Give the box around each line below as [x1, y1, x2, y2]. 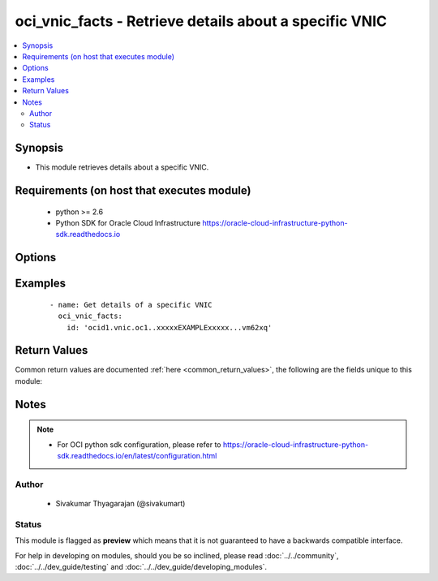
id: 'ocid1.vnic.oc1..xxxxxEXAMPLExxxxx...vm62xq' [66, 323, 273, 332]
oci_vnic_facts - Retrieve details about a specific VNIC [15, 12, 387, 30]
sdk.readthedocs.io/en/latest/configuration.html [57, 451, 217, 461]
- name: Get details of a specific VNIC [49, 300, 213, 309]
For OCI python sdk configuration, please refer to [57, 439, 221, 450]
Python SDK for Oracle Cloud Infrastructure [55, 217, 201, 227]
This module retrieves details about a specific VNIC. [35, 162, 209, 172]
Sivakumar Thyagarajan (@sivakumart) [55, 499, 186, 509]
